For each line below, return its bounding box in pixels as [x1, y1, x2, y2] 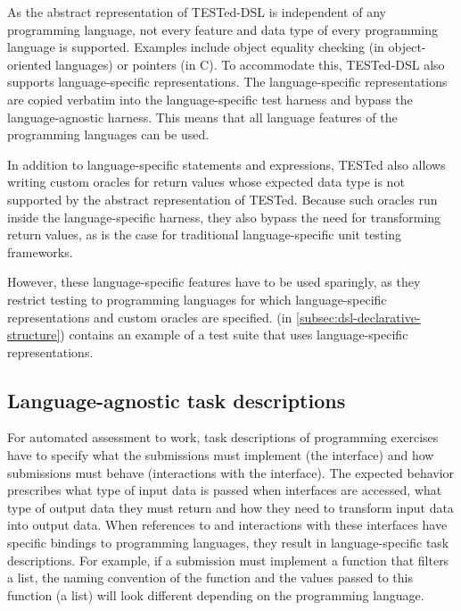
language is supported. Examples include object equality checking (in [7, 38, 384, 56]
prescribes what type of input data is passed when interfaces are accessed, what [7, 481, 442, 499]
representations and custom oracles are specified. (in [7, 307, 292, 326]
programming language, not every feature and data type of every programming [7, 20, 438, 38]
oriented [7, 54, 52, 73]
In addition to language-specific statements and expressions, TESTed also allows [7, 155, 446, 173]
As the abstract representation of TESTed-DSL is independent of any [7, 3, 386, 21]
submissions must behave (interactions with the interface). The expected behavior [7, 463, 455, 481]
